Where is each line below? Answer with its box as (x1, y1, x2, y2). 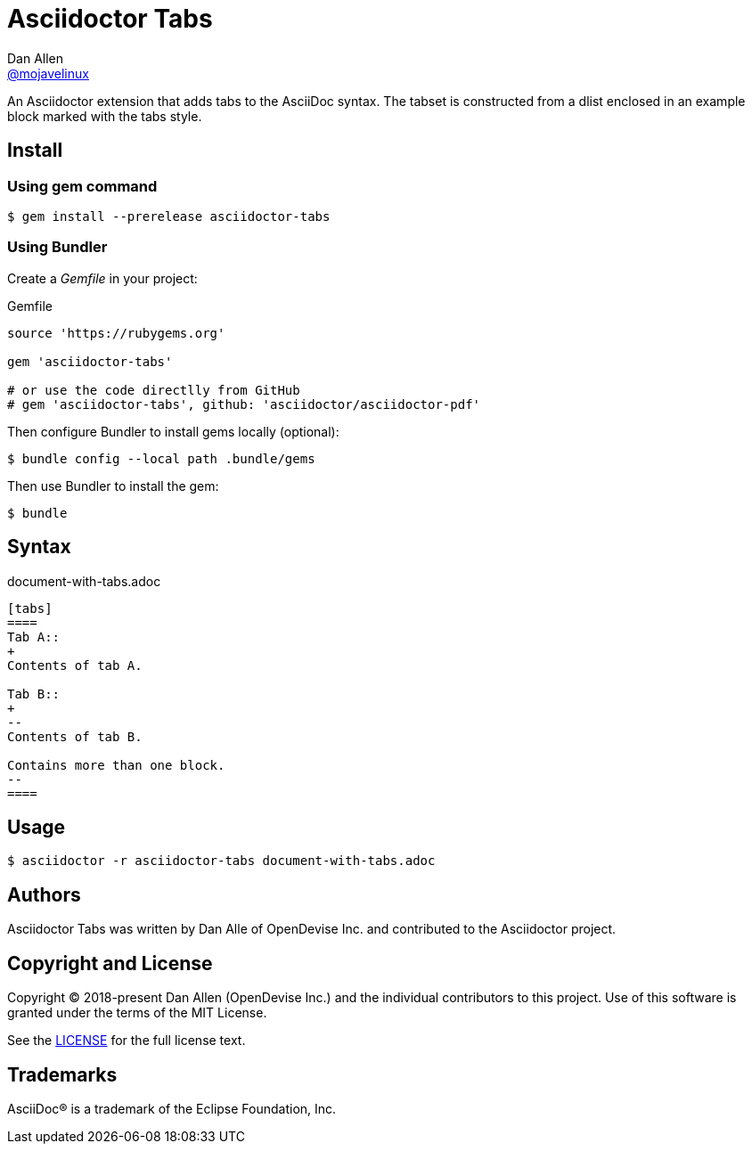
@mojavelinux (7, 65, 89, 81)
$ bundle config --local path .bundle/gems (7, 451, 315, 466)
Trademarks (7, 1063, 118, 1086)
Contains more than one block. (7, 757, 225, 772)
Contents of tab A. (7, 657, 143, 673)
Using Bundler (7, 238, 108, 257)
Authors (7, 883, 81, 906)
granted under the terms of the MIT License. (7, 1005, 267, 1021)
